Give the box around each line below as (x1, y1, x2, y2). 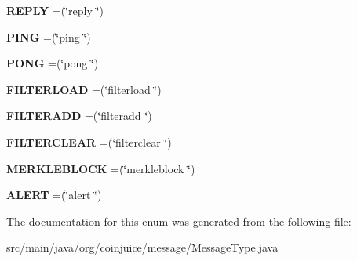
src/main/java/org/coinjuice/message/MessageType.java (6, 239, 279, 256)
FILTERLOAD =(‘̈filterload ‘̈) (6, 81, 162, 97)
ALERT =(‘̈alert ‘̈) (6, 187, 102, 203)
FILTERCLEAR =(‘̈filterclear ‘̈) (6, 133, 172, 150)
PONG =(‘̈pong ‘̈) (6, 55, 99, 71)
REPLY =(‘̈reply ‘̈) (6, 2, 104, 18)
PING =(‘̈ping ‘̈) (6, 28, 91, 45)
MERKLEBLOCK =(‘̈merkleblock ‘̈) (6, 160, 195, 176)
